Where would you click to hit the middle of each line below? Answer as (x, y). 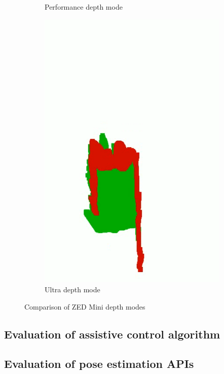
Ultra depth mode (72, 289)
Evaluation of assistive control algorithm (112, 334)
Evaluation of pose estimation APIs (99, 364)
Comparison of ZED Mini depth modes (85, 306)
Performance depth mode (84, 7)
